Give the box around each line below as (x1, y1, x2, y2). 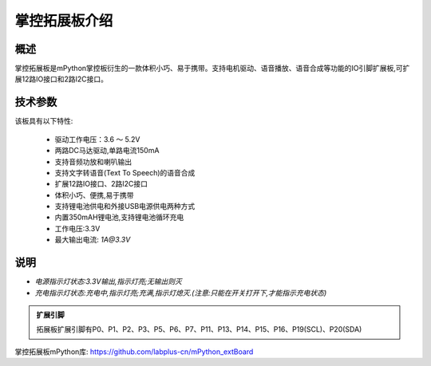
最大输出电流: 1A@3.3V (54, 235, 131, 245)
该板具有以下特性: (14, 116, 73, 126)
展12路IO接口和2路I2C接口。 (14, 74, 108, 84)
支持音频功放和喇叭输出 (54, 156, 132, 167)
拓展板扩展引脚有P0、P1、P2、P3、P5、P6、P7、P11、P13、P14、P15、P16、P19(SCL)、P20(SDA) (36, 325, 362, 334)
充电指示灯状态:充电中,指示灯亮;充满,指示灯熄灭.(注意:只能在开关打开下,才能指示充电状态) (34, 288, 327, 297)
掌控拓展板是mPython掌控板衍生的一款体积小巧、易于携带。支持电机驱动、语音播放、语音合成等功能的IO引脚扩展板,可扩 (14, 64, 410, 73)
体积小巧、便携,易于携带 (54, 190, 135, 199)
